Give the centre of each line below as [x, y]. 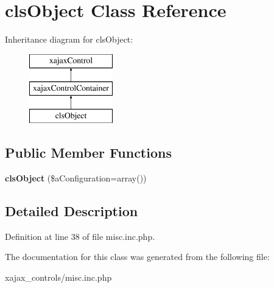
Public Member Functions [88, 153]
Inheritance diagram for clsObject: [69, 39]
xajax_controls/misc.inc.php [58, 277]
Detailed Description [72, 210]
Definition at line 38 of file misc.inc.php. [80, 236]
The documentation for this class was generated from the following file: [137, 257]
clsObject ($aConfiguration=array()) [76, 177]
